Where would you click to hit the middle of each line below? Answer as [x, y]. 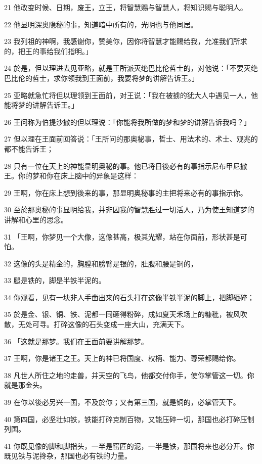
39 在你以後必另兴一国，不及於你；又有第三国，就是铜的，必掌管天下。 [122, 402]
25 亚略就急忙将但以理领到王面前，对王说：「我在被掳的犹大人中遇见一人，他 [131, 95]
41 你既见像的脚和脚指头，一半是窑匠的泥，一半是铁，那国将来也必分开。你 [129, 446]
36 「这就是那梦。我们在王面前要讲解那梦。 [76, 341]
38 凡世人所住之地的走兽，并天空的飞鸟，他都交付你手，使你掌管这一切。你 [129, 375]
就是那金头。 [25, 385]
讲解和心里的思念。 [36, 219]
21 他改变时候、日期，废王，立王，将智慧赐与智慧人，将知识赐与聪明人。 [126, 7]
